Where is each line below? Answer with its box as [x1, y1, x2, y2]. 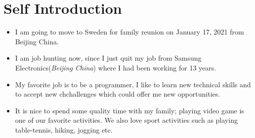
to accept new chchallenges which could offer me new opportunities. [15, 89, 220, 99]
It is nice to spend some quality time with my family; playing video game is [15, 105, 244, 115]
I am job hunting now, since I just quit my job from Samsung [15, 53, 202, 63]
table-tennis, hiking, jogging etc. [15, 124, 113, 135]
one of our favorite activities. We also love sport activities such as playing [15, 115, 238, 125]
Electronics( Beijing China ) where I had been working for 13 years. [15, 62, 216, 72]
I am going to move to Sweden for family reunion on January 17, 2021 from [15, 27, 244, 37]
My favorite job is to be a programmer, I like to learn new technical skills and [15, 79, 251, 89]
